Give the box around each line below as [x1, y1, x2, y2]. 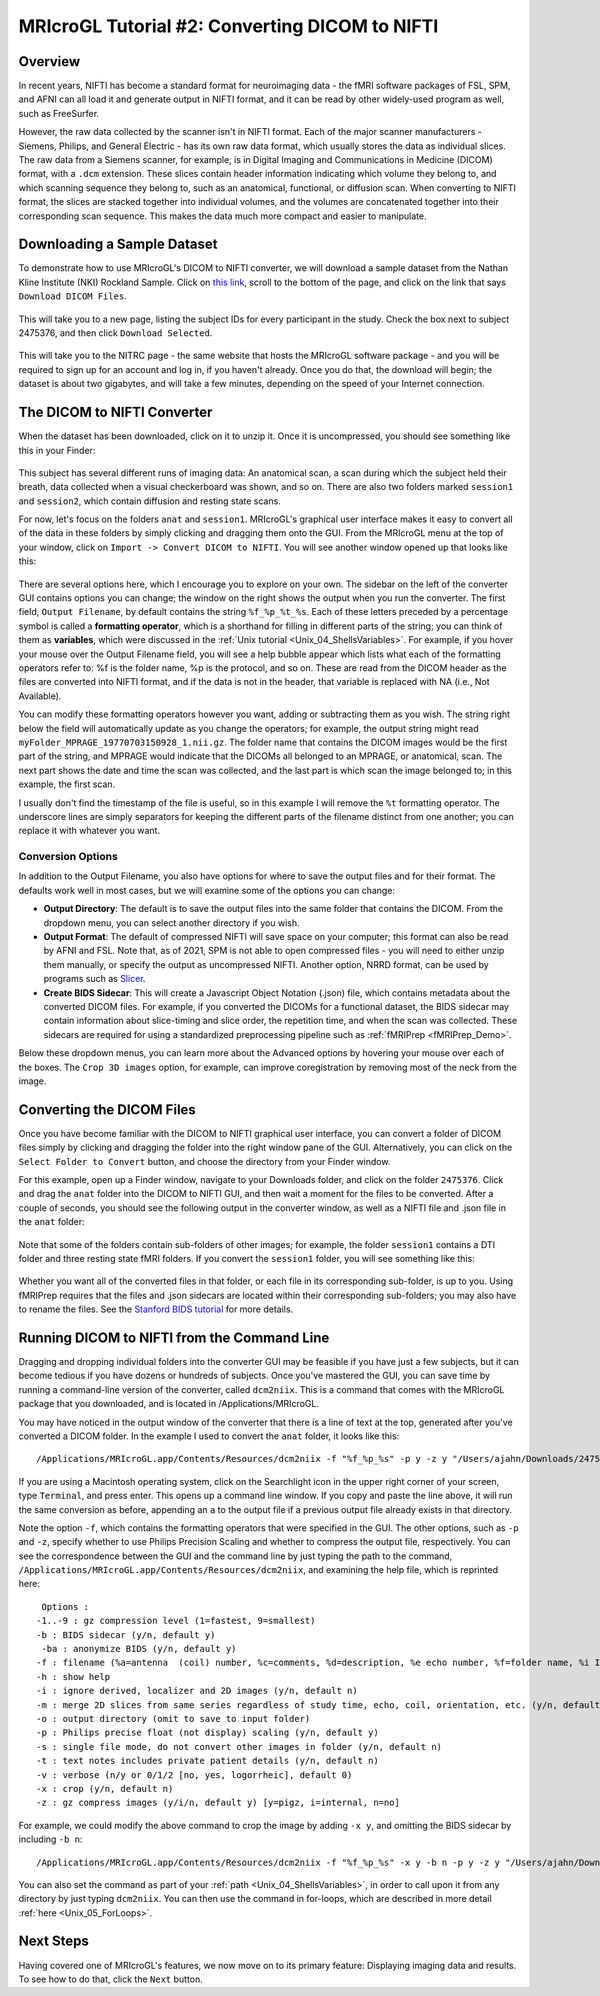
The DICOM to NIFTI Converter [18, 404, 213, 421]
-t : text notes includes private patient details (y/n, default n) [36, 1755, 379, 1767]
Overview [18, 53, 81, 70]
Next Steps [18, 1933, 89, 1950]
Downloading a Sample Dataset [18, 236, 218, 253]
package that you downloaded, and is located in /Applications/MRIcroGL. [18, 1398, 320, 1410]
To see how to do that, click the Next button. [18, 1973, 204, 1985]
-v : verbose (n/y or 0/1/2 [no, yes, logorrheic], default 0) [36, 1769, 353, 1780]
